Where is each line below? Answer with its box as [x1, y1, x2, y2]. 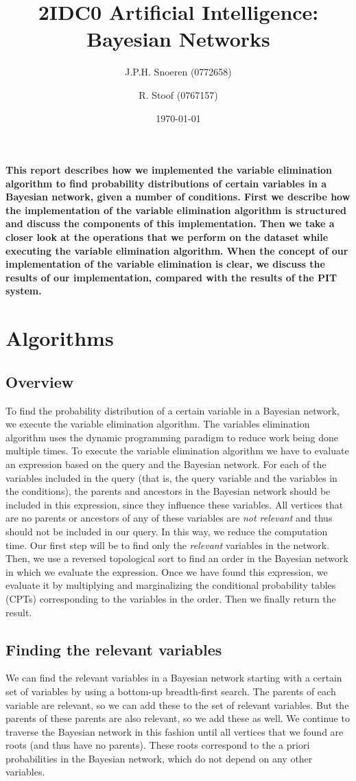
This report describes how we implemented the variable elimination [5, 163, 332, 177]
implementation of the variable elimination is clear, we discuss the [5, 257, 325, 271]
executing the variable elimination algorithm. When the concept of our [5, 243, 348, 257]
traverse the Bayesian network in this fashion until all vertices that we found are [5, 724, 344, 738]
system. [5, 283, 42, 298]
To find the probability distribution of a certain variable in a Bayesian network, [5, 403, 340, 417]
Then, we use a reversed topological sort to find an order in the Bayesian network [5, 551, 348, 566]
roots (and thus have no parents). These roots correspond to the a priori [5, 738, 310, 752]
